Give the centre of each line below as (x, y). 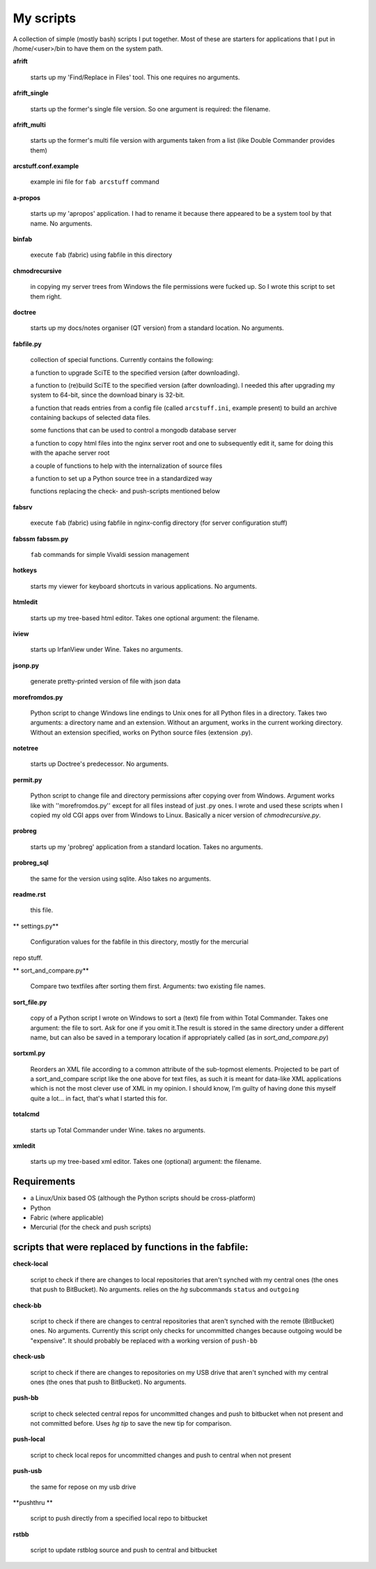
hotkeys (25, 570)
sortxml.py (29, 1053)
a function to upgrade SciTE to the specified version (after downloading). (135, 372)
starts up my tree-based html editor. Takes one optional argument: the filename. (145, 618)
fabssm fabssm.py (41, 539)
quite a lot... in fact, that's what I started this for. (99, 1098)
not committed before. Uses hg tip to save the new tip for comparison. (131, 1424)
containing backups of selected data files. (91, 418)
